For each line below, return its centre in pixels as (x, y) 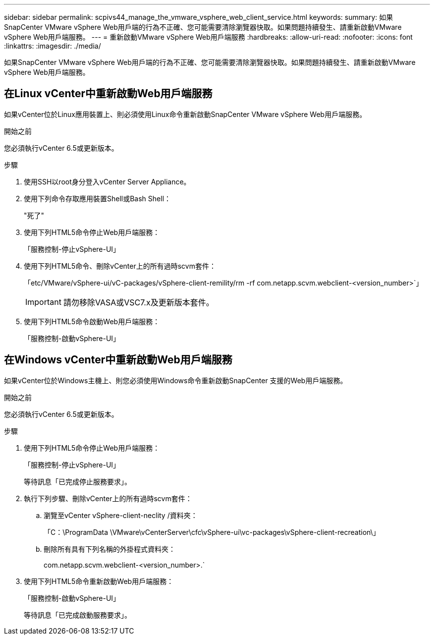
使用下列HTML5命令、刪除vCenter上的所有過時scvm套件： (120, 266)
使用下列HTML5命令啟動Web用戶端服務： (92, 321)
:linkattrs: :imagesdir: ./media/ (53, 46)
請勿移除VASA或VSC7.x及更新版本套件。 (138, 302)
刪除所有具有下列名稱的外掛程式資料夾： (109, 549)
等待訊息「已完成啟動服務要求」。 (78, 615)
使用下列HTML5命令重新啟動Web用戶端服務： (99, 581)
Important (43, 302)
